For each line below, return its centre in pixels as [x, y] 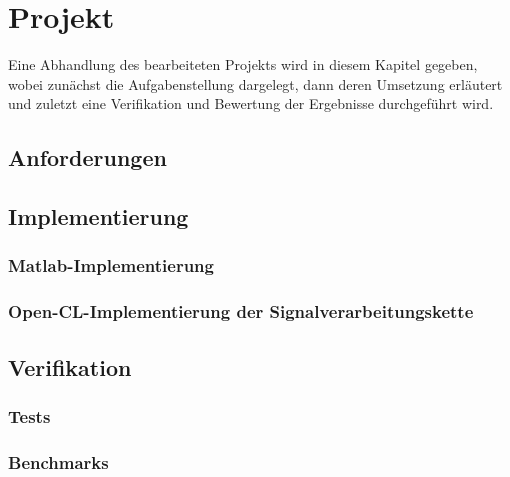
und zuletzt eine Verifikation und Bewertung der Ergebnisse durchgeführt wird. [251, 103]
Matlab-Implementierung [111, 265]
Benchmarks [58, 461]
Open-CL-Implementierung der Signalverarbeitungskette [241, 311]
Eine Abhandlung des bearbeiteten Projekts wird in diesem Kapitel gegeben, [243, 64]
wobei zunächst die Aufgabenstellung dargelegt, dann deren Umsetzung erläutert [255, 83]
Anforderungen [87, 157]
